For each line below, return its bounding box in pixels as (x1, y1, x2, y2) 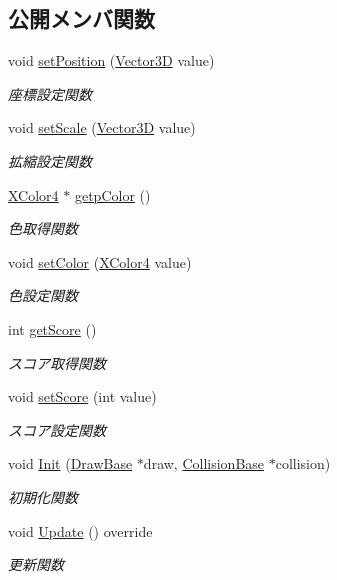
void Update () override (8, 520, 153, 541)
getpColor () (74, 184, 151, 205)
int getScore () (8, 318, 97, 339)
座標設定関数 (8, 83, 92, 104)
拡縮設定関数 (8, 150, 92, 171)
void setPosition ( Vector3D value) (8, 50, 215, 71)
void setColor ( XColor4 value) (8, 251, 192, 272)
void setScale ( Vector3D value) (8, 117, 196, 138)
